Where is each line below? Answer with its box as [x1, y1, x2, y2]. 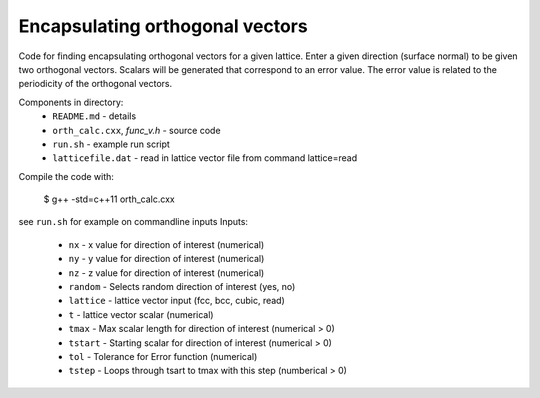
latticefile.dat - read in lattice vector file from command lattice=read [52, 152, 358, 164]
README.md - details [52, 110, 137, 122]
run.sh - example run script [52, 138, 170, 150]
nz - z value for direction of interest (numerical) [68, 266, 265, 279]
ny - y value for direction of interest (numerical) [68, 253, 265, 265]
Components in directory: [18, 96, 124, 108]
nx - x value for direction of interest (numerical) [68, 238, 265, 250]
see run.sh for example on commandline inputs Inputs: [18, 216, 249, 228]
